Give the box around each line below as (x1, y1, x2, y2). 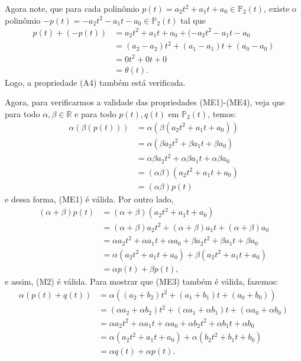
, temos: (208, 108, 237, 120)
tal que (180, 14, 206, 26)
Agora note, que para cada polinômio (5, 2, 140, 14)
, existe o (264, 2, 297, 14)
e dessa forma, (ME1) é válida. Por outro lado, (5, 192, 174, 205)
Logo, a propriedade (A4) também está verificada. (5, 76, 186, 88)
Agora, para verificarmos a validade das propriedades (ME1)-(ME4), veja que (5, 96, 285, 108)
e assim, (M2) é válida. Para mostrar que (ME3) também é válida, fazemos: (5, 275, 279, 287)
